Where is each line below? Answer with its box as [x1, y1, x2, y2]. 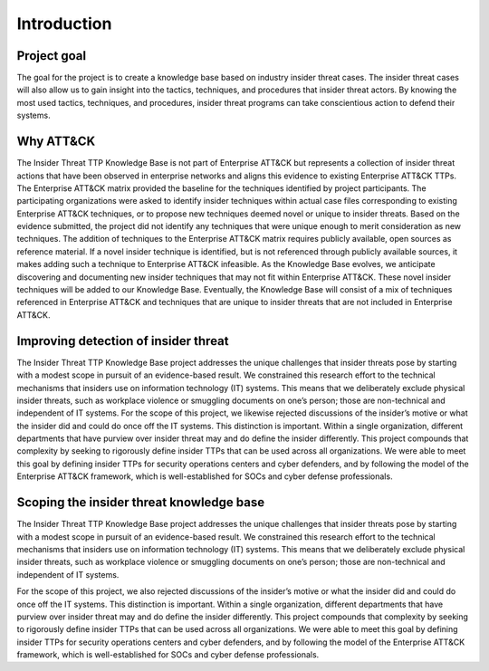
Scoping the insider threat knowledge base [16, 494, 265, 511]
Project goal [16, 48, 86, 63]
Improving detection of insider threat [16, 333, 229, 349]
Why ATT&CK [16, 134, 96, 149]
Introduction [16, 14, 112, 34]
